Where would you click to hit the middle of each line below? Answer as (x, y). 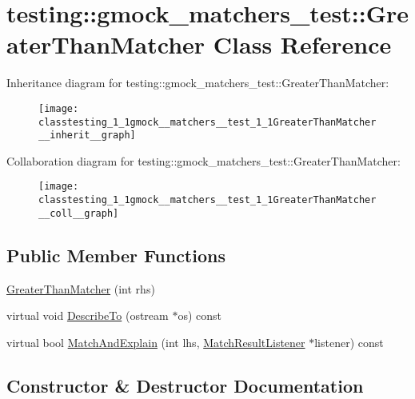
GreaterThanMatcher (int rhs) (81, 288)
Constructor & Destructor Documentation (185, 385)
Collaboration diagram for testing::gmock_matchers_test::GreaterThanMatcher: (204, 160)
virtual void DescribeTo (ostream (88, 315)
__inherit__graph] (87, 136)
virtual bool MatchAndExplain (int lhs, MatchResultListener (156, 342)
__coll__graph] (79, 213)
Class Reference (302, 44)
